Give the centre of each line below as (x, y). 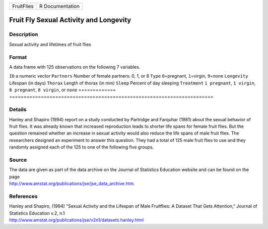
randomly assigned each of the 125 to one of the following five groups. (81, 147)
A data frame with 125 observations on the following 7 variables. (75, 67)
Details (18, 110)
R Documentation (59, 6)
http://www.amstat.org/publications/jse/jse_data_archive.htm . (72, 183)
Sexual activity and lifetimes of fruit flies (50, 44)
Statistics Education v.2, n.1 (37, 213)
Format (18, 57)
